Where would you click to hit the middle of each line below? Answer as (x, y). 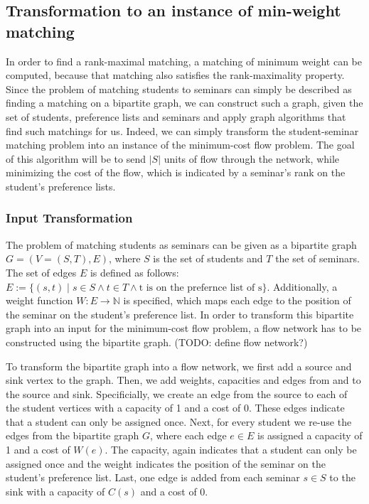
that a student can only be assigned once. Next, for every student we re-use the (179, 421)
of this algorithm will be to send (76, 158)
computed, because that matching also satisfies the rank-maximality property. (175, 75)
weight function (39, 300)
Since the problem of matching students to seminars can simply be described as (179, 89)
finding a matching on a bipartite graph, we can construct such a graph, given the (184, 103)
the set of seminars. (317, 258)
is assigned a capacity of (310, 435)
